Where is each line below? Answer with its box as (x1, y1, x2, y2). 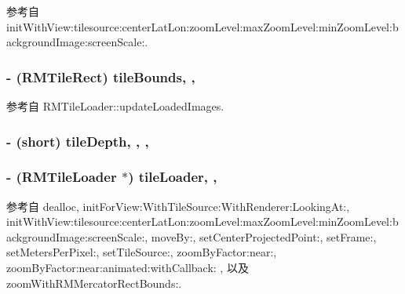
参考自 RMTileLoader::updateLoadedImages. (6, 98, 224, 114)
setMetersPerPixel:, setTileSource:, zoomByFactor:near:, (6, 244, 277, 260)
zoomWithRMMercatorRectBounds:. (6, 274, 182, 291)
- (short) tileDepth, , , (6, 131, 149, 151)
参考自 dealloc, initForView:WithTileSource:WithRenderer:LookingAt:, (6, 198, 350, 214)
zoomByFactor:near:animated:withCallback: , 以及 (6, 260, 249, 276)
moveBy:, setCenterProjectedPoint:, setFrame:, (151, 228, 377, 245)
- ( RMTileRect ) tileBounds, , (6, 67, 195, 86)
